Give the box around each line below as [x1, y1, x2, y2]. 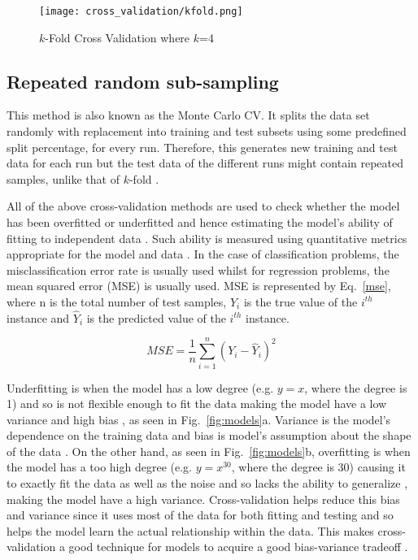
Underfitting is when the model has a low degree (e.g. [7, 379, 274, 396]
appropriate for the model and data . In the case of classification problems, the [7, 245, 399, 263]
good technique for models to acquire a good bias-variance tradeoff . [68, 538, 408, 555]
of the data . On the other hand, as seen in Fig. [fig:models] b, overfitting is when [7, 442, 411, 459]
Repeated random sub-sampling [7, 68, 279, 93]
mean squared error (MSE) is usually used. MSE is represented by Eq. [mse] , [7, 277, 391, 294]
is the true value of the [243, 293, 358, 310]
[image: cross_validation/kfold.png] [39, 6, 243, 17]
